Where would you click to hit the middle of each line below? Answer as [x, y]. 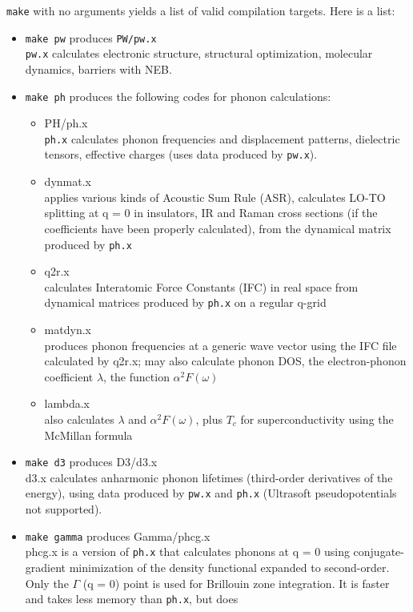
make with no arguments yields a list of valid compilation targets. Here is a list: [201, 10]
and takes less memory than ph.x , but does [132, 599]
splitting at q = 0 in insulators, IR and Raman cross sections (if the [211, 213]
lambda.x [67, 403]
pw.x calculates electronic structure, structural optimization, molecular [199, 53]
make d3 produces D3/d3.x [91, 462]
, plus [209, 419]
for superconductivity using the [317, 419]
